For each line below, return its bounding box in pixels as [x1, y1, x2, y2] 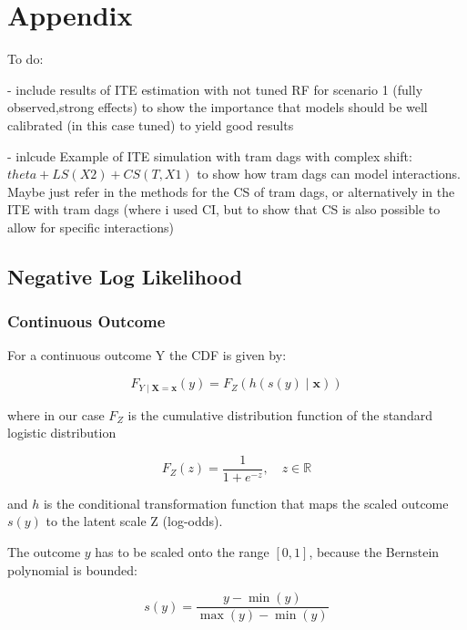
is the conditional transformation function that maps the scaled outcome [43, 493, 449, 512]
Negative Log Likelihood [7, 262, 242, 290]
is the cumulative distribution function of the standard [127, 405, 432, 424]
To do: [7, 49, 44, 68]
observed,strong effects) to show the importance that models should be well [7, 98, 428, 117]
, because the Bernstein [309, 542, 440, 561]
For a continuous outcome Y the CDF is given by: [7, 346, 287, 365]
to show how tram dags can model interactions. [197, 164, 461, 183]
